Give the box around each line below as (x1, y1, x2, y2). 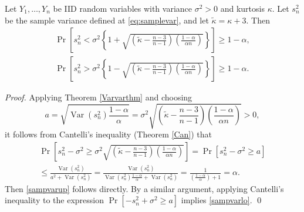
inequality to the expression (5, 194, 104, 206)
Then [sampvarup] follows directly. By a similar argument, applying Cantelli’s (5, 182, 284, 194)
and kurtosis (220, 2, 265, 14)
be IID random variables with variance (53, 2, 192, 14)
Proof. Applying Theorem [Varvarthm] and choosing (5, 91, 192, 103)
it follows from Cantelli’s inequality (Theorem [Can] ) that (5, 128, 212, 140)
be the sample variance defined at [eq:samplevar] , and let (5, 14, 209, 26)
